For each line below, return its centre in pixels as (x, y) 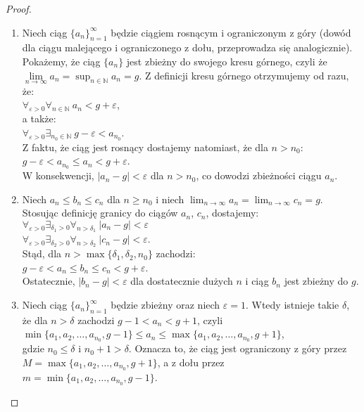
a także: (39, 118)
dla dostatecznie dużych (182, 281)
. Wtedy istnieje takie (292, 305)
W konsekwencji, (58, 175)
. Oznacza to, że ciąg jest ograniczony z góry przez (238, 348)
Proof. (19, 8)
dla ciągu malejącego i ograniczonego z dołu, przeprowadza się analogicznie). (187, 47)
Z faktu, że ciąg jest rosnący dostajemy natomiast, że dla (145, 147)
